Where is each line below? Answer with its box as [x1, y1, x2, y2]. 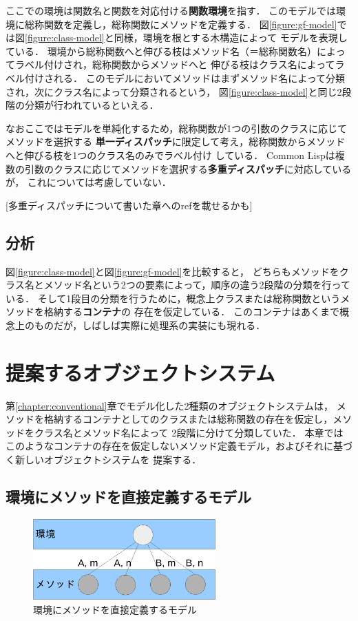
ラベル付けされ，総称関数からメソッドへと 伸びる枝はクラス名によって [14, 57, 335, 72]
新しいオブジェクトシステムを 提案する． [14, 452, 202, 466]
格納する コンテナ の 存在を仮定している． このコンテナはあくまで [43, 304, 339, 319]
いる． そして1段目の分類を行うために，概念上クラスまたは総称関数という [6, 291, 341, 305]
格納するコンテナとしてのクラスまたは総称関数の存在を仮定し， [43, 412, 333, 426]
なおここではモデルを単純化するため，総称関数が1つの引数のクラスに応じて [6, 120, 348, 135]
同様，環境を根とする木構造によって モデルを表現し [114, 30, 348, 45]
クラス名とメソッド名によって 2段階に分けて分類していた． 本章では [34, 425, 344, 439]
